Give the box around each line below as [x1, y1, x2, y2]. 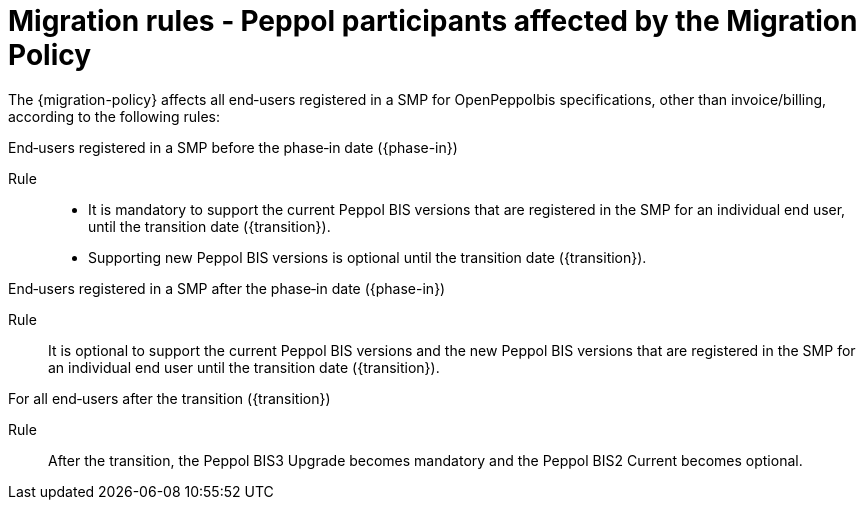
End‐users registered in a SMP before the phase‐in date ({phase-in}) [8, 138, 458, 156]
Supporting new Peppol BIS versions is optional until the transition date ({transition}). [88, 248, 647, 266]
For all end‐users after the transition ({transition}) [8, 389, 331, 407]
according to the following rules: [8, 107, 221, 125]
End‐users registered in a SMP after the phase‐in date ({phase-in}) [8, 279, 446, 297]
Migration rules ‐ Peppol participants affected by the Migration [8, 4, 858, 38]
